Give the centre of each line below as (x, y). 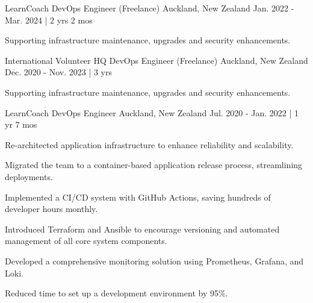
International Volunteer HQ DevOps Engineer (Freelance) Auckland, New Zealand (156, 60)
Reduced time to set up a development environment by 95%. (116, 293)
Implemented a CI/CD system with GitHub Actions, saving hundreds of (138, 197)
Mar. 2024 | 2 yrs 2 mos (49, 20)
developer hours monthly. (51, 209)
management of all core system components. (86, 241)
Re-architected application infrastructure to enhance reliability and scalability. (149, 144)
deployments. (29, 176)
